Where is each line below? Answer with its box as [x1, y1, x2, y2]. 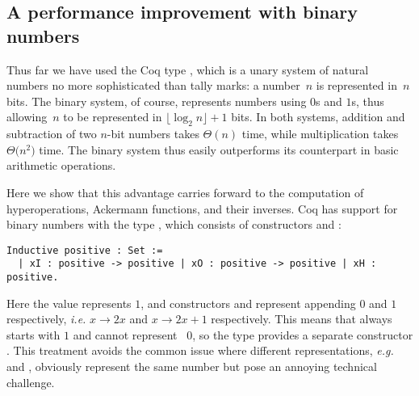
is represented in [316, 77, 397, 94]
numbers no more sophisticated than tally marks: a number [6, 77, 300, 94]
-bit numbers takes [107, 125, 199, 142]
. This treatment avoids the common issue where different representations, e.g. [6, 342, 394, 359]
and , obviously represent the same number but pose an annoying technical [6, 358, 377, 375]
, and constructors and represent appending [140, 294, 356, 311]
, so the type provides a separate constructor [192, 326, 413, 343]
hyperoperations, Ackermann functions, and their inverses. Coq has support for [6, 200, 398, 217]
